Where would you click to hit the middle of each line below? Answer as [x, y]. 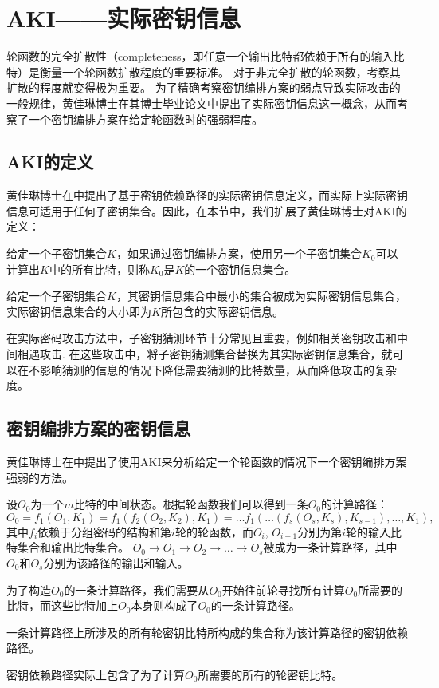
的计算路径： [355, 504]
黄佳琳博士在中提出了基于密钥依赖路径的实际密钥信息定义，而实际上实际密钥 [207, 195]
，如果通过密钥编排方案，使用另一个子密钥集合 [239, 253]
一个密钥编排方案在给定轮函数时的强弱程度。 [145, 119]
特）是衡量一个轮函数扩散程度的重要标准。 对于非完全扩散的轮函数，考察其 [204, 71]
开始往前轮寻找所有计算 [283, 589]
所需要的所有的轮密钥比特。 [270, 674]
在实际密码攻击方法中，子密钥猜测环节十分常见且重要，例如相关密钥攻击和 [202, 338]
